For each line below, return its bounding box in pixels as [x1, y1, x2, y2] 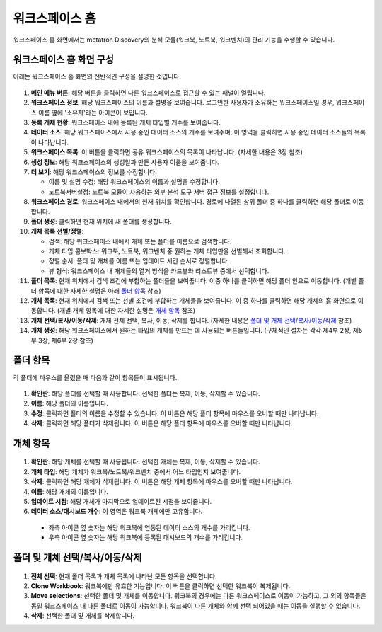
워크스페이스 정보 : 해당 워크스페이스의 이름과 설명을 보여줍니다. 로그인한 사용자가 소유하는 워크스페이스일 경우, [30, 98, 335, 107]
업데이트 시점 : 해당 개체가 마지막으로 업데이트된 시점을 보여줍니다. [30, 498, 212, 506]
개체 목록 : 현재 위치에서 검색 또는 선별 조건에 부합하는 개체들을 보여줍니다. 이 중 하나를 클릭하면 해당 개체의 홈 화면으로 [30, 297, 357, 305]
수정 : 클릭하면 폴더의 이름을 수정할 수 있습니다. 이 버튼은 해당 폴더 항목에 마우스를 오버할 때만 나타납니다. [30, 409, 319, 418]
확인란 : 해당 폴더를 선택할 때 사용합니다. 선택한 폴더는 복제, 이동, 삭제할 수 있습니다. [30, 389, 261, 398]
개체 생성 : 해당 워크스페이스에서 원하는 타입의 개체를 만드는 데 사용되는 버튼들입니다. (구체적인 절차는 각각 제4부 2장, [30, 326, 352, 335]
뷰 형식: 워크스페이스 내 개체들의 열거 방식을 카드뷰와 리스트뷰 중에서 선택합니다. [48, 266, 270, 275]
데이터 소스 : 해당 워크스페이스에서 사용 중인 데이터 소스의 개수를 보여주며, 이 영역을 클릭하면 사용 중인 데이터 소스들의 [30, 128, 353, 137]
